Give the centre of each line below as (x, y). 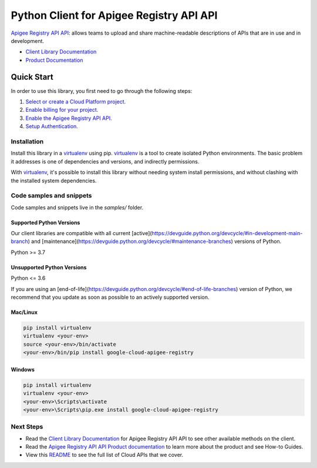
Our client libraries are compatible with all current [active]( (81, 233)
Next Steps (27, 427)
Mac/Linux (24, 312)
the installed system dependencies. (54, 180)
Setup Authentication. (52, 126)
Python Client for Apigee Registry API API (114, 15)
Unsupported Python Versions (49, 267)
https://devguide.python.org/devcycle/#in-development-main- (227, 233)
